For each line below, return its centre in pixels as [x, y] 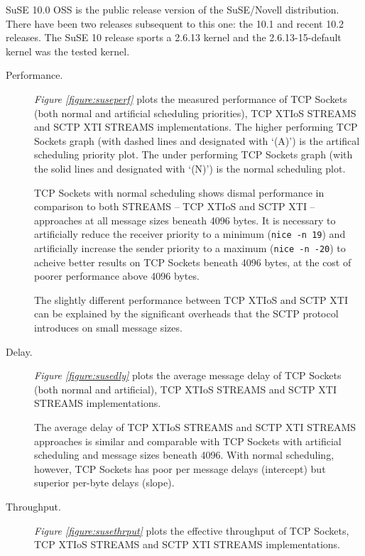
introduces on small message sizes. [108, 327]
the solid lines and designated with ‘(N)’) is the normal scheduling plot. [190, 168]
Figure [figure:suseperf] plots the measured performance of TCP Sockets [191, 98]
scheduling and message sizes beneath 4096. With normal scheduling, [184, 455]
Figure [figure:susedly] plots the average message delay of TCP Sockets [188, 375]
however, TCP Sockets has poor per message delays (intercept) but [180, 468]
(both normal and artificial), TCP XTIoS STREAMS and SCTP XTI [185, 389]
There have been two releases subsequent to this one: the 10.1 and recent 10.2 [175, 23]
